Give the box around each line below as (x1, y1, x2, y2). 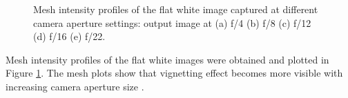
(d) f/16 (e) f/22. (33, 29, 106, 43)
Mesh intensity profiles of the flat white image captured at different (33, 2, 318, 16)
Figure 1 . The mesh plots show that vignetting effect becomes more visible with (6, 66, 343, 80)
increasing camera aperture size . (6, 79, 144, 93)
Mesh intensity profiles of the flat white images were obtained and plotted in (6, 52, 329, 66)
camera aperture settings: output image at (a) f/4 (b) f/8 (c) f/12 (33, 15, 311, 30)
